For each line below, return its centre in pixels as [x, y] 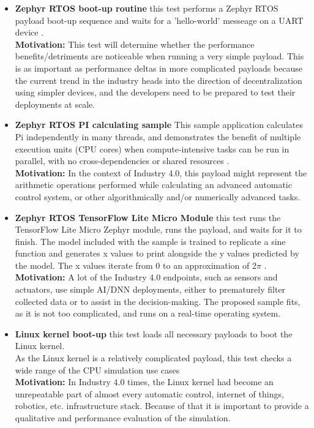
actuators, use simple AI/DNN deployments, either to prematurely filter [150, 289]
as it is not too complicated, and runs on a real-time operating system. [148, 313]
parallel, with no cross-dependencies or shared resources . [122, 161]
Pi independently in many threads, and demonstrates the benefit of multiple [158, 136]
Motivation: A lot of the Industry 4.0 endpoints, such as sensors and [146, 277]
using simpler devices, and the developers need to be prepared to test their [155, 92]
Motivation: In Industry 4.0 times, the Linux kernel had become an [144, 382]
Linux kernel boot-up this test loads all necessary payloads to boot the [154, 333]
